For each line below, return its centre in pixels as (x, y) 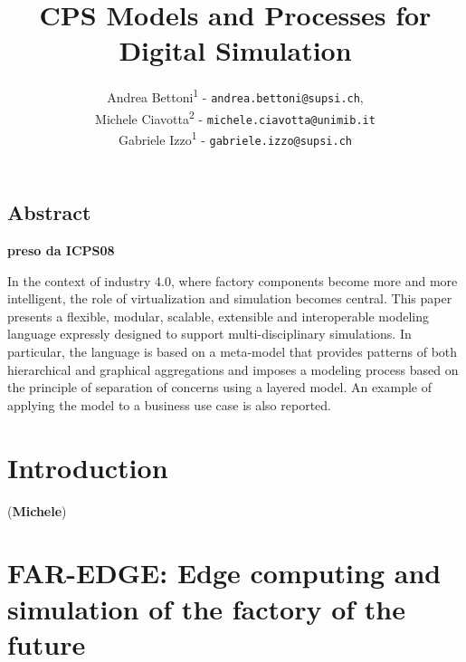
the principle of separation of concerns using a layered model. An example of (219, 387)
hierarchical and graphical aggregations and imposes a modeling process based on (233, 369)
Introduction (88, 467)
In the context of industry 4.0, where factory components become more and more (233, 280)
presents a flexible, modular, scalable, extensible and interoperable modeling (218, 316)
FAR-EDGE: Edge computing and (224, 573)
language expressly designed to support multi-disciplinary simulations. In (209, 334)
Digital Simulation (235, 50)
